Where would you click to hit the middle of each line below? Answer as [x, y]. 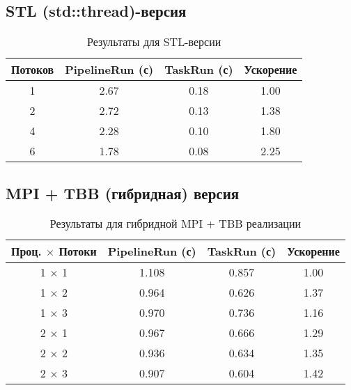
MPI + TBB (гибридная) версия [123, 193]
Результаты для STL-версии [154, 42]
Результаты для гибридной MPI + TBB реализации [175, 224]
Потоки [78, 251]
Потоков [33, 70]
